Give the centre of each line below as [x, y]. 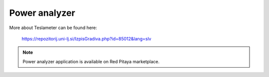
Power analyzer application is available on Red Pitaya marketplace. [91, 61]
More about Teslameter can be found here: [53, 28]
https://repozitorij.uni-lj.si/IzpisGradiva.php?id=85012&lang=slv [86, 38]
